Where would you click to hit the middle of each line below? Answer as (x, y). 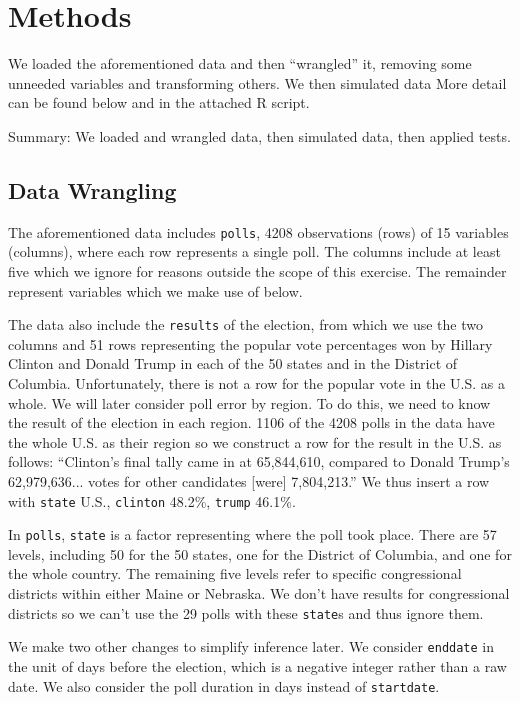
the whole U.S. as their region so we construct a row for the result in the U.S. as (255, 441)
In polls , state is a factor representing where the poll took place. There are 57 (252, 534)
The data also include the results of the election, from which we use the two (245, 324)
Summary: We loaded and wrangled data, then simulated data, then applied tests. (259, 135)
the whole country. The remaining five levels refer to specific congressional (235, 573)
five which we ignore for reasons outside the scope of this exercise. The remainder (257, 270)
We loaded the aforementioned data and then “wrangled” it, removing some (240, 63)
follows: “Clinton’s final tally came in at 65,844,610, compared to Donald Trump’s (259, 461)
